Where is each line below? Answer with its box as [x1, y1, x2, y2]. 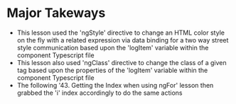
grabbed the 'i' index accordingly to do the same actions [16, 88, 183, 97]
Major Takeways [6, 5, 106, 21]
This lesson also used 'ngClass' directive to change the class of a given [16, 58, 227, 67]
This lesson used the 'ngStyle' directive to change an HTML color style [16, 28, 225, 37]
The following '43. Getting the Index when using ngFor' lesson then [16, 81, 214, 89]
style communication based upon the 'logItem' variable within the [16, 43, 209, 52]
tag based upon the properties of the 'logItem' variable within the [16, 66, 208, 74]
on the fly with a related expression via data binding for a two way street [16, 35, 229, 44]
